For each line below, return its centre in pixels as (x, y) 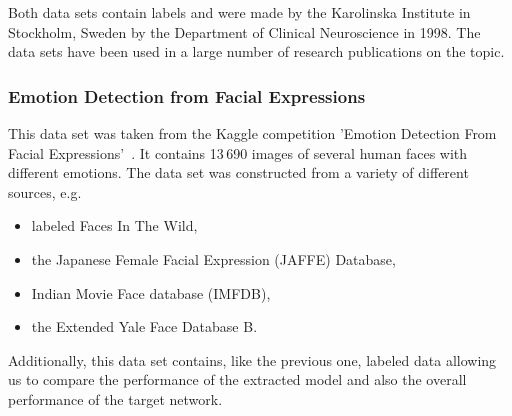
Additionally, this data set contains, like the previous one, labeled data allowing (252, 359)
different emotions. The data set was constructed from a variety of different (238, 172)
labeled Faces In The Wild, (114, 225)
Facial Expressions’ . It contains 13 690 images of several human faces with (238, 152)
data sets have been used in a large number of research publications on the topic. (256, 51)
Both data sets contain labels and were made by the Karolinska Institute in (239, 12)
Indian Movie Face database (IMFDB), (151, 292)
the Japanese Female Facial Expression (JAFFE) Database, (213, 258)
